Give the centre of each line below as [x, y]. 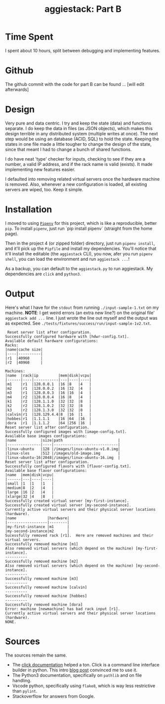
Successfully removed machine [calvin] [46, 587]
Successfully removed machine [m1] [42, 544]
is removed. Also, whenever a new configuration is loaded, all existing [76, 184]
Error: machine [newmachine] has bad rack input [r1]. [63, 609]
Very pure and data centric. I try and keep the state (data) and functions [78, 123]
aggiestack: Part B [83, 9]
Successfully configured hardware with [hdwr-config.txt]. [67, 336]
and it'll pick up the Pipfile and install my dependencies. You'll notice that [81, 248]
